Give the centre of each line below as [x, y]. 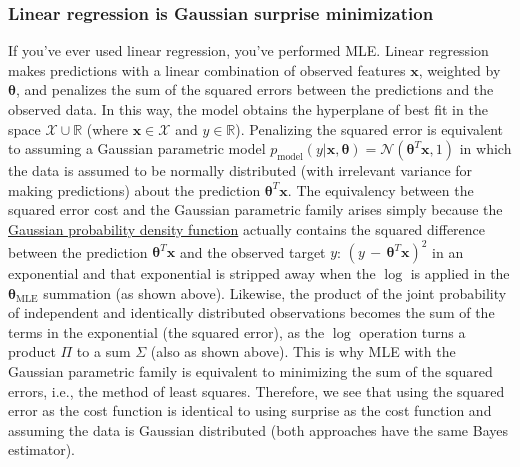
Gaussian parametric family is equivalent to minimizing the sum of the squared [250, 371]
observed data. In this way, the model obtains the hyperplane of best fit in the [248, 109]
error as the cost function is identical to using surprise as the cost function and [250, 410]
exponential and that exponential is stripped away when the [192, 273]
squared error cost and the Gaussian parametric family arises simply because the [255, 209]
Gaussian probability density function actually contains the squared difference [247, 228]
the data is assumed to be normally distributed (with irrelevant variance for [240, 170]
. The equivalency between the [380, 189]
